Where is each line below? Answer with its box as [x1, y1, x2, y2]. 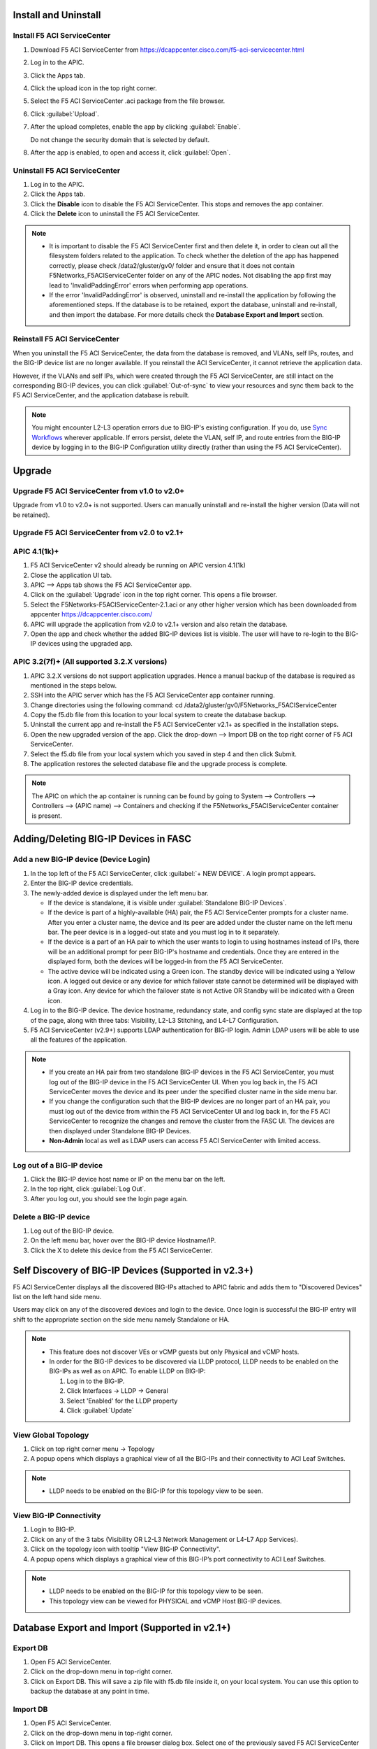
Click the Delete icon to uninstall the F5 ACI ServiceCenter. [30, 210, 200, 218]
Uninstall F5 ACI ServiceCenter [13, 165, 121, 175]
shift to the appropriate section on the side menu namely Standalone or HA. [13, 1315, 230, 1324]
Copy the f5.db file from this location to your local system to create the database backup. [30, 711, 288, 719]
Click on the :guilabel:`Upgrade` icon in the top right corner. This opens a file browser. [30, 590, 277, 599]
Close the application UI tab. [30, 571, 112, 579]
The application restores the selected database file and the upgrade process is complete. [30, 760, 288, 768]
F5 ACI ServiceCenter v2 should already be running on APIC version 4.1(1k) [30, 561, 246, 569]
